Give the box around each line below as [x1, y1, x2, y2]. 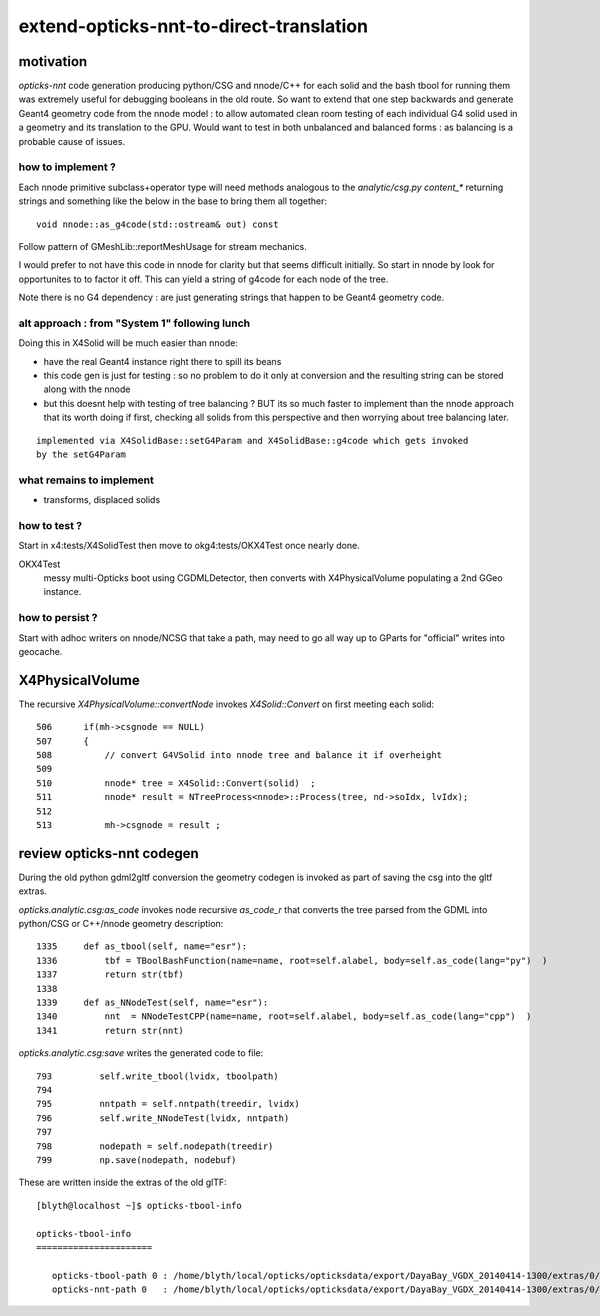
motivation [18, 53, 88, 70]
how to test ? [18, 518, 83, 532]
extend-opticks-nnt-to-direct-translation [18, 15, 369, 37]
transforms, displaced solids [43, 494, 161, 506]
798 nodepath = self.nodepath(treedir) [36, 1140, 274, 1152]
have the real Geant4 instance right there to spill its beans [43, 355, 282, 367]
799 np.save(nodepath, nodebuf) [36, 1154, 237, 1165]
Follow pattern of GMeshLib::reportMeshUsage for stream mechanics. [18, 240, 307, 252]
